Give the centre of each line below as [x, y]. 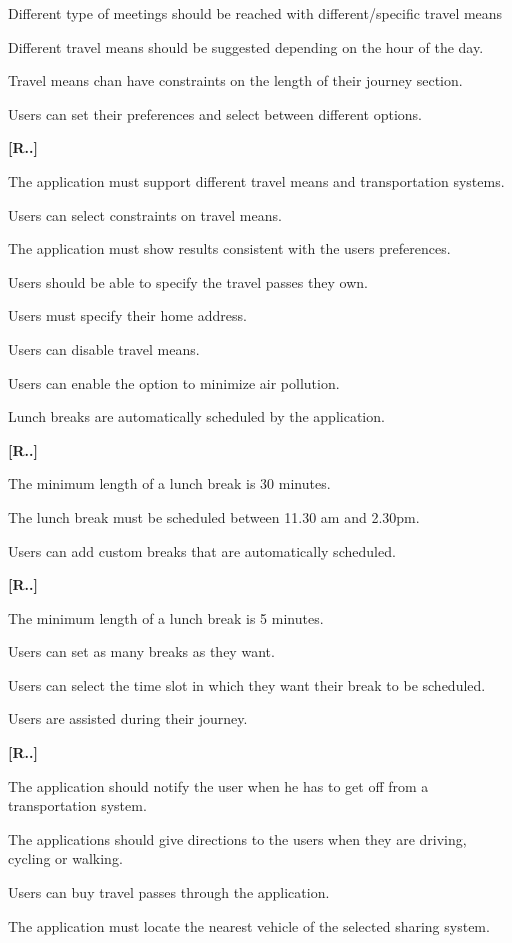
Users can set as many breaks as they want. [141, 651]
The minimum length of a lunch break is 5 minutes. [166, 617]
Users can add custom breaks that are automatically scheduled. [202, 550]
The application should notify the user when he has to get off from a [218, 785]
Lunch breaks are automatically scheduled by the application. [196, 416]
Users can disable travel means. [104, 348]
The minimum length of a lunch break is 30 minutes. [169, 483]
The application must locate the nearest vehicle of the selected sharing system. [249, 925]
